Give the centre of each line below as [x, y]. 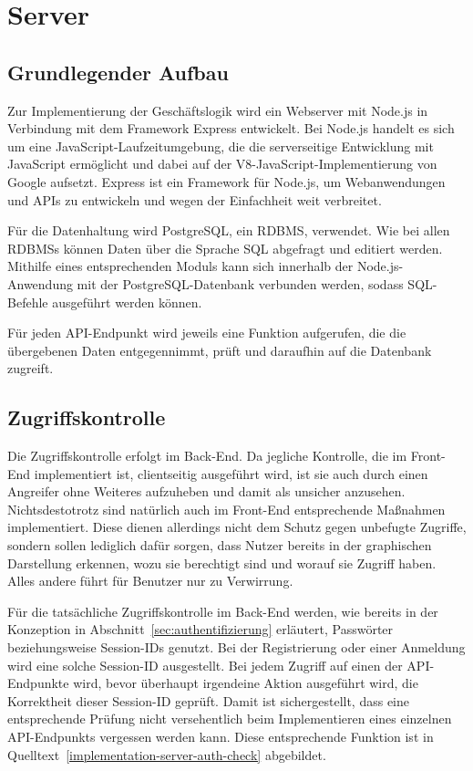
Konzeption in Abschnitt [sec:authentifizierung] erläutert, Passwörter [201, 629]
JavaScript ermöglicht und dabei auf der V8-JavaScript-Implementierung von [222, 164]
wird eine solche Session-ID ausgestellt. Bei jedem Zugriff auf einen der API [219, 665]
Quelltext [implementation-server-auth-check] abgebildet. [167, 754]
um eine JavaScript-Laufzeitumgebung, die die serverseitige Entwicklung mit [221, 146]
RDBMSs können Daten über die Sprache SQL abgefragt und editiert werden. [225, 248]
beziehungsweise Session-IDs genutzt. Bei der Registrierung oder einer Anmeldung [236, 647]
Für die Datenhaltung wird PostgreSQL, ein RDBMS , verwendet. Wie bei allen [229, 230]
